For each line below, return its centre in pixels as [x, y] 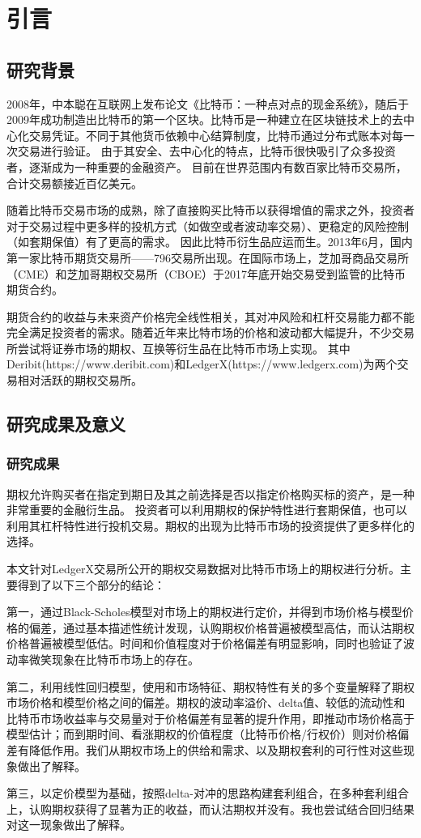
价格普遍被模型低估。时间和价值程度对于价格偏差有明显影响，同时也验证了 [205, 643]
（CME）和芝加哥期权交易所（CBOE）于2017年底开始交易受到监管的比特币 [206, 273]
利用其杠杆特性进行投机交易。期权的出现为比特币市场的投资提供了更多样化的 [210, 525]
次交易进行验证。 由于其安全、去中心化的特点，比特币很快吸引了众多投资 [201, 151]
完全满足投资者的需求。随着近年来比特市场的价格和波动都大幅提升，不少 [199, 332]
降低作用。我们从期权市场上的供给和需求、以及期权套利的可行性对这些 [216, 749]
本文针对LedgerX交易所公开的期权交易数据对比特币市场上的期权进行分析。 [203, 569]
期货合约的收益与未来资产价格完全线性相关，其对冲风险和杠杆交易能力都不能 [210, 316]
